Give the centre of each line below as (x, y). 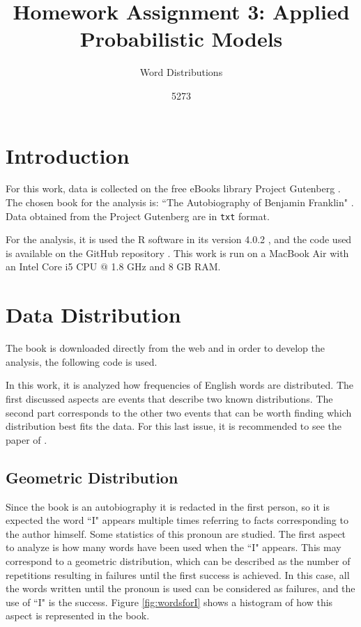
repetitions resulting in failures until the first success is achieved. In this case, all (178, 574)
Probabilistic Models (181, 39)
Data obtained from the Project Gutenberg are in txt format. (138, 216)
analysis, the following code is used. (82, 361)
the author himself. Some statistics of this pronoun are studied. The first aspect (176, 533)
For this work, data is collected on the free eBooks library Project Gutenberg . (173, 188)
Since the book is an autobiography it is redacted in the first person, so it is (168, 506)
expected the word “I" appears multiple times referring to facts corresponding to (177, 520)
